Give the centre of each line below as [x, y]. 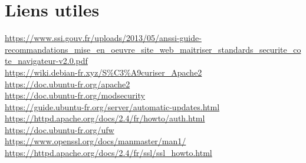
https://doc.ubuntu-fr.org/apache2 [68, 84]
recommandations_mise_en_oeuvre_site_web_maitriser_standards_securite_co [153, 49]
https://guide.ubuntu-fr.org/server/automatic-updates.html [112, 106]
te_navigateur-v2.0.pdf [46, 61]
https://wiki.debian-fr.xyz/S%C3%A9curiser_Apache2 [103, 72]
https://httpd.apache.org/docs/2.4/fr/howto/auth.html [105, 118]
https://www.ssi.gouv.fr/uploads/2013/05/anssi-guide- [103, 38]
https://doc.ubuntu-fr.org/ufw [60, 129]
